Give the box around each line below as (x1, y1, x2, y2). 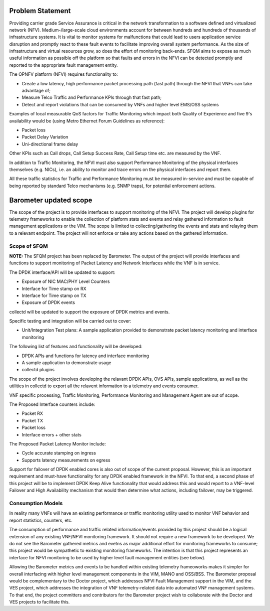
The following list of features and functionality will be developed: (9, 344, 142, 350)
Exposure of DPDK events (21, 299, 75, 305)
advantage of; (21, 88, 51, 94)
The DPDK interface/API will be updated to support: (9, 269, 115, 275)
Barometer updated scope (9, 196, 92, 204)
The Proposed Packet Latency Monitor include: (9, 440, 106, 446)
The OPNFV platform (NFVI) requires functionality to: (9, 71, 118, 77)
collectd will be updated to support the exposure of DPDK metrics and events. (9, 309, 170, 315)
